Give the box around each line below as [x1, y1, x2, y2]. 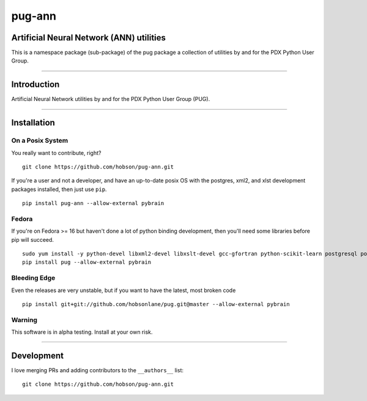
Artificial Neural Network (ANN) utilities [11, 32, 166, 43]
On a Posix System [11, 137, 69, 145]
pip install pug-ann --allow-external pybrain [22, 200, 165, 207]
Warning [11, 315, 38, 324]
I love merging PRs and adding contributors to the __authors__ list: [11, 366, 183, 373]
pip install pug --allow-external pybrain [22, 259, 152, 266]
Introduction [11, 80, 60, 90]
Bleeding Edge [11, 274, 56, 282]
